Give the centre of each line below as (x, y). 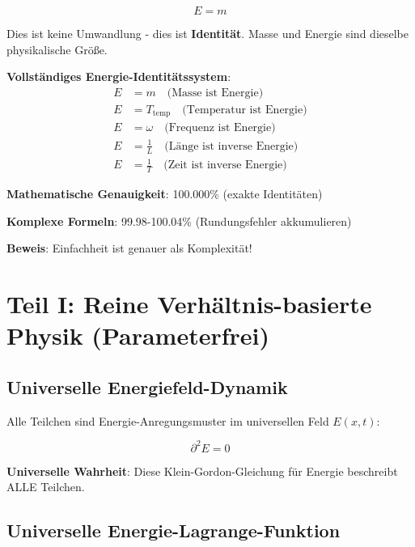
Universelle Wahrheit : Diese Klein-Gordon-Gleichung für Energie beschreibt (202, 471)
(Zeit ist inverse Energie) (225, 165)
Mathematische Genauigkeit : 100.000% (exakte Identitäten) (165, 194)
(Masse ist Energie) (215, 93)
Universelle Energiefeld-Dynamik (147, 386)
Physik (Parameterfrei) (138, 335)
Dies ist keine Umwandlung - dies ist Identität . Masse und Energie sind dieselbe (208, 33)
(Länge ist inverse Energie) (231, 146)
